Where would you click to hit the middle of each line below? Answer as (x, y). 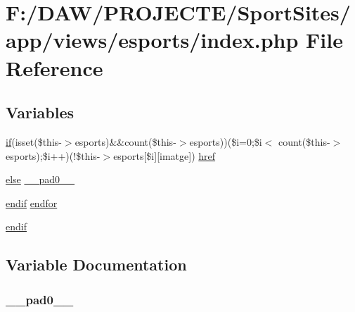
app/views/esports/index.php (152, 40)
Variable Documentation (96, 264)
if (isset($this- (34, 141)
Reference (54, 67)
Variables (40, 112)
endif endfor (32, 202)
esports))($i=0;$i (226, 141)
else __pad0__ (40, 179)
